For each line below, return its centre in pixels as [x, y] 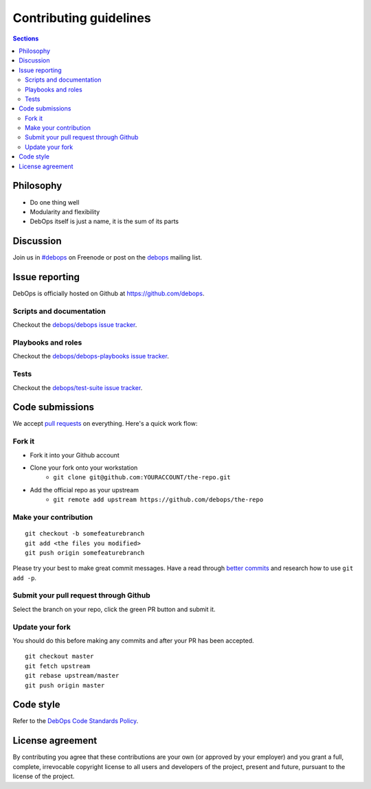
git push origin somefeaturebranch [85, 552]
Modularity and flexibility [65, 211]
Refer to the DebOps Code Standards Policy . [76, 721]
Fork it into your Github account [75, 455]
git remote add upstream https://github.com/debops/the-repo [158, 500]
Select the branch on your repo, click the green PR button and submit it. [114, 609]
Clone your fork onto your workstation [84, 468]
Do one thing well [55, 202]
